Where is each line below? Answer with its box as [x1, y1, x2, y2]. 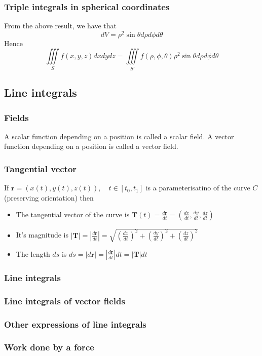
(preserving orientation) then [4, 192, 94, 203]
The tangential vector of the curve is [16, 209, 130, 220]
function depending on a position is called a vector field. [4, 141, 178, 151]
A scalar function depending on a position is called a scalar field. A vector [4, 131, 234, 141]
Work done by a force [4, 341, 94, 353]
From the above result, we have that [4, 20, 117, 31]
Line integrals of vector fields [4, 294, 125, 307]
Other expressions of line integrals [4, 318, 146, 330]
